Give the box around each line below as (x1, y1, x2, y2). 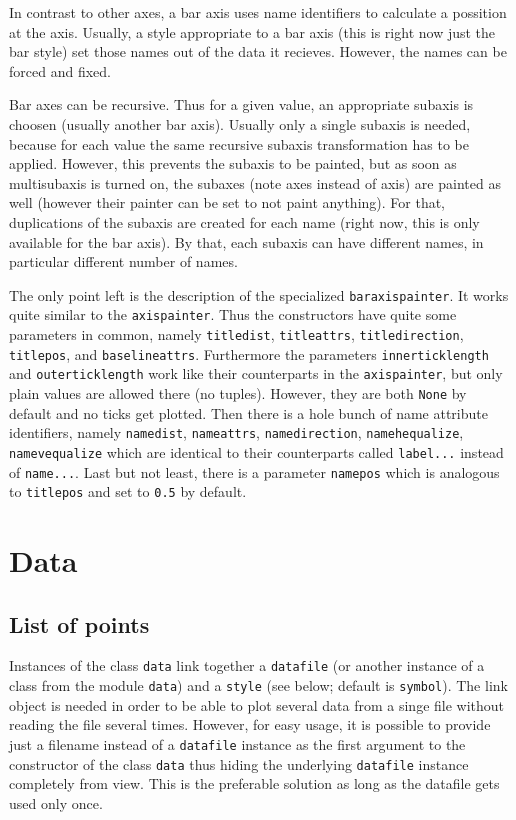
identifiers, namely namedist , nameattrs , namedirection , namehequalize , (9, 422, 464, 443)
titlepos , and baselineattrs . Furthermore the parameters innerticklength (9, 343, 489, 364)
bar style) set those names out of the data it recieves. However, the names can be (9, 41, 507, 62)
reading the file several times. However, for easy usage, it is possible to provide (9, 714, 491, 735)
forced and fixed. (9, 60, 111, 81)
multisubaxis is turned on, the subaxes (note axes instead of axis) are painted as (9, 172, 501, 193)
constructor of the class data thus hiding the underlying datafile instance (9, 753, 469, 774)
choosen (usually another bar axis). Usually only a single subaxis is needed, (9, 113, 471, 134)
